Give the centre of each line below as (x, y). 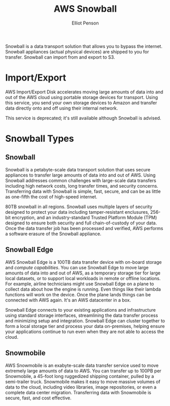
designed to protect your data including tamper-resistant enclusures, (77, 212)
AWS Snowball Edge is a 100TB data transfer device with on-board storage (83, 262)
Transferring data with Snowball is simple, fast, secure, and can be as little (83, 191)
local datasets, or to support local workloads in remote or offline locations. (83, 278)
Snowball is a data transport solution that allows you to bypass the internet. (84, 46)
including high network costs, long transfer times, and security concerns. (82, 186)
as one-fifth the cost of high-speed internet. (51, 196)
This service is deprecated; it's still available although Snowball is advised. (83, 118)
